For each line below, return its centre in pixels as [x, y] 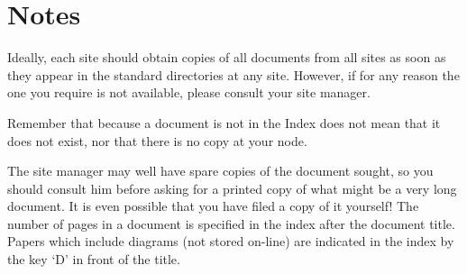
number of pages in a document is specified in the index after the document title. [231, 223]
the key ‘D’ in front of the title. [94, 259]
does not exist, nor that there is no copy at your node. [157, 140]
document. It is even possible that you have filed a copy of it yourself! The [213, 206]
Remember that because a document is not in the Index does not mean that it [224, 122]
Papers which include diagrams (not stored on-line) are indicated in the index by [231, 241]
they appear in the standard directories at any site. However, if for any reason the [233, 74]
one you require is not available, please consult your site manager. [189, 92]
